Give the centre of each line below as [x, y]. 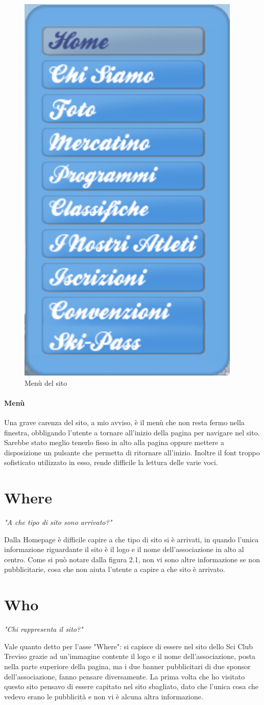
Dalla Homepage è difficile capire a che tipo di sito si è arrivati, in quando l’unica [131, 539]
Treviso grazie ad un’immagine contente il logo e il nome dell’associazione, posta [130, 656]
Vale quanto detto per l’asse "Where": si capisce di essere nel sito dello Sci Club [129, 646]
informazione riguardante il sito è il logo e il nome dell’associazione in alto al [124, 549]
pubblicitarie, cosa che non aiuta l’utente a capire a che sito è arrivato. [115, 569]
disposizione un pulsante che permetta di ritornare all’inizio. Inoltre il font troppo [132, 452]
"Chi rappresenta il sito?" [44, 629]
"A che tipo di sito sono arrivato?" [58, 522]
